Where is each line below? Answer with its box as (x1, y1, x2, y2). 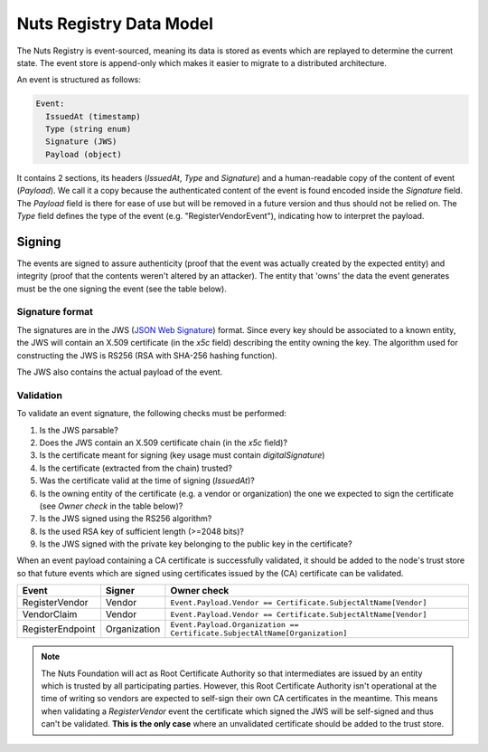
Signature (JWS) (45, 137, 117, 147)
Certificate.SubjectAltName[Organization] (170, 629, 348, 638)
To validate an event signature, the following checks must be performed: (16, 408, 286, 419)
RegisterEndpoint (22, 623, 96, 635)
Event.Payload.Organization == (170, 620, 299, 630)
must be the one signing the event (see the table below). (16, 283, 228, 294)
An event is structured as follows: (16, 74, 142, 85)
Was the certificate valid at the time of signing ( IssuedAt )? (39, 475, 255, 486)
